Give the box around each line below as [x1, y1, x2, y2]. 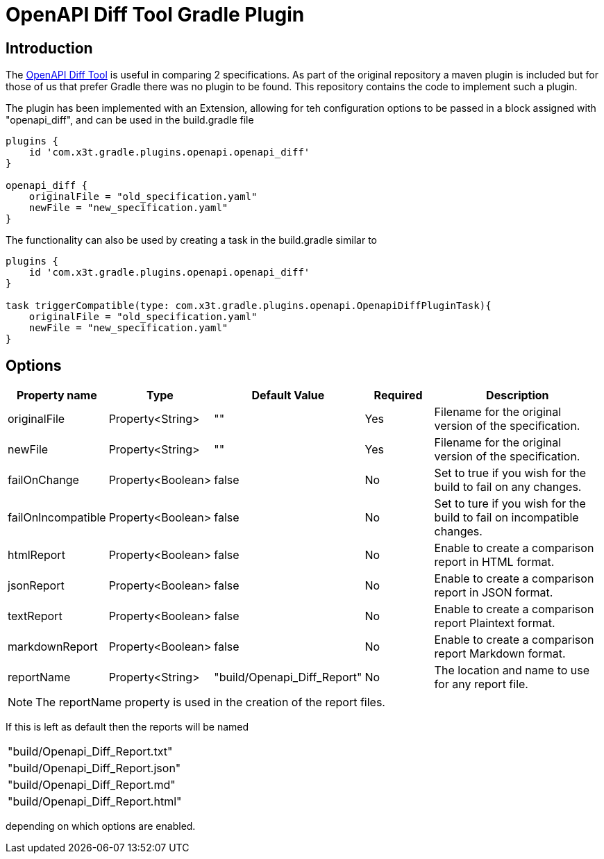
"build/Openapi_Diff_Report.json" [8, 761, 181, 776]
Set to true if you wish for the [434, 466, 587, 481]
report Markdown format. [434, 647, 566, 661]
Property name [16, 388, 97, 403]
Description [486, 388, 549, 403]
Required [374, 388, 423, 403]
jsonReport [8, 578, 65, 593]
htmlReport [8, 548, 65, 562]
